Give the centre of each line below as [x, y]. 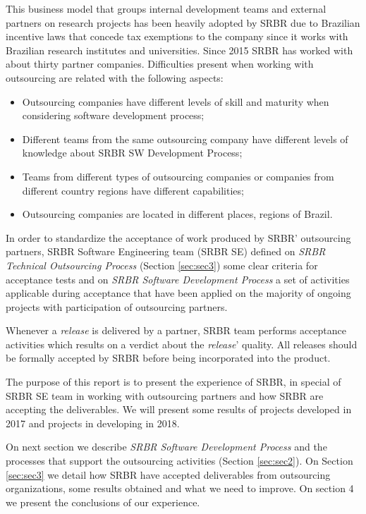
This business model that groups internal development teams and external [166, 8]
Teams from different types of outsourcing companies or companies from [178, 176]
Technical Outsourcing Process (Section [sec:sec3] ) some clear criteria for [162, 265]
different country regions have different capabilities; [133, 190]
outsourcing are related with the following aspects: [115, 77]
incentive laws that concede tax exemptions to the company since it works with [177, 36]
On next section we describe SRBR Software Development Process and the [166, 447]
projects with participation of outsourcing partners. [117, 306]
